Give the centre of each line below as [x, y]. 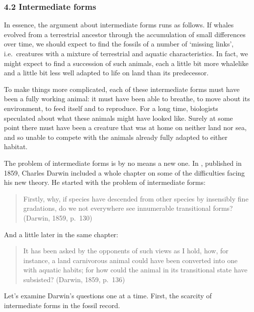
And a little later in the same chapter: [61, 234]
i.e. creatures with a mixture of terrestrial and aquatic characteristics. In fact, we [126, 53]
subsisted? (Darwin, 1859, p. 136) [74, 279]
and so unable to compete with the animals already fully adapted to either [116, 137]
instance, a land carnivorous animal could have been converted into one [130, 260]
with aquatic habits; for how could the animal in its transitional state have [135, 270]
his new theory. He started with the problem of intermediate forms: [105, 182]
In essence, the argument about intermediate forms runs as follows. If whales [119, 25]
